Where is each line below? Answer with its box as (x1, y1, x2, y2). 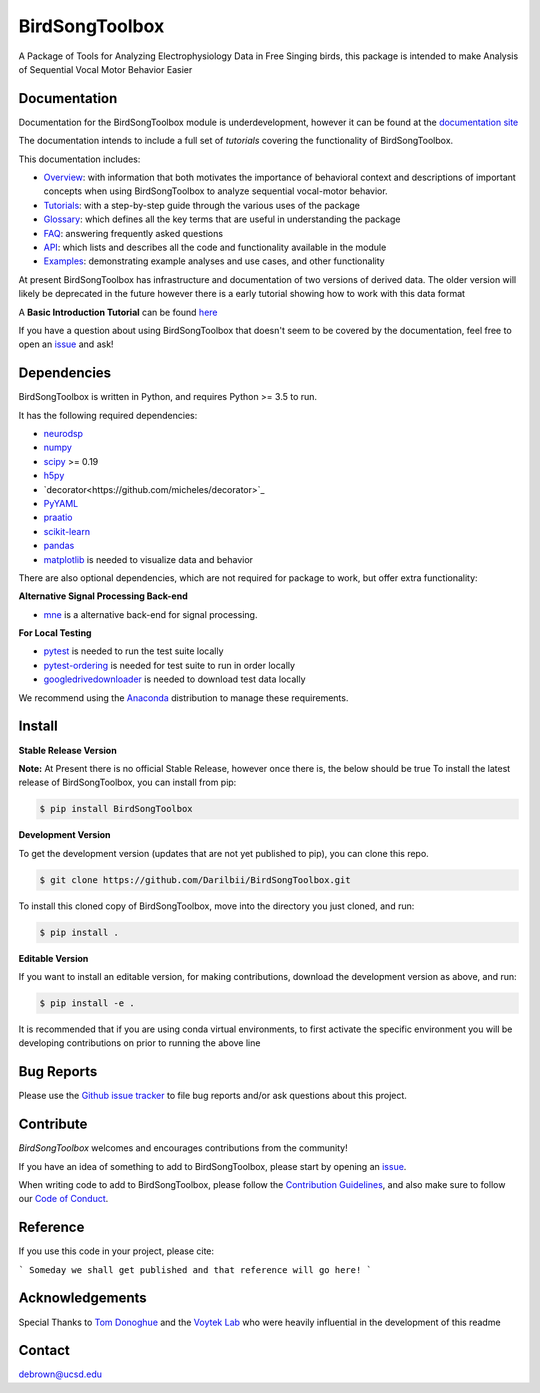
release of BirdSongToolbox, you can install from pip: (18, 776, 237, 789)
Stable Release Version (18, 744, 117, 756)
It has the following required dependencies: (18, 409, 198, 421)
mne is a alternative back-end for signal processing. (43, 608, 258, 620)
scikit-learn (43, 525, 90, 537)
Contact (18, 1342, 70, 1359)
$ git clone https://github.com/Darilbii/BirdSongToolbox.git (39, 874, 351, 885)
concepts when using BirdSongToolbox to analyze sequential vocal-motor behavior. (43, 185, 389, 197)
